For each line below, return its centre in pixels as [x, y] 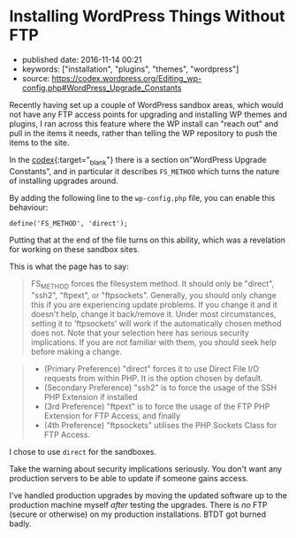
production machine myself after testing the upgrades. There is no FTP [138, 504]
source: [36, 78]
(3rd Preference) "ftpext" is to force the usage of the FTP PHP [157, 406]
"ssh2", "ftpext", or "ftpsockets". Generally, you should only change [153, 295]
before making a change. [76, 351]
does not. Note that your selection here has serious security [140, 333]
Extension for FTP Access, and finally [112, 415]
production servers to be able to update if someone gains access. [129, 478]
